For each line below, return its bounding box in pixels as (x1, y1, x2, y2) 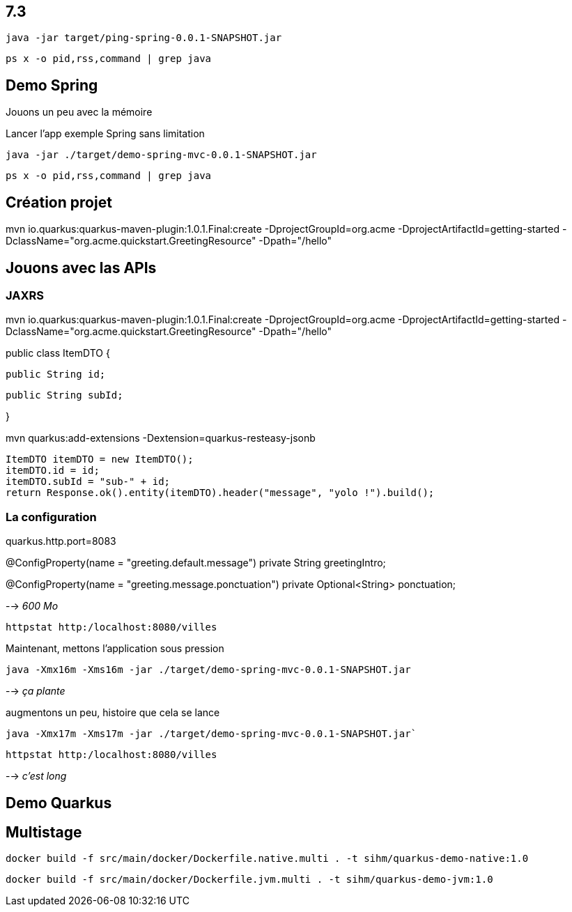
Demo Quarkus (6, 794, 112, 812)
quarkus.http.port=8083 (6, 535, 116, 548)
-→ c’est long (6, 770, 67, 782)
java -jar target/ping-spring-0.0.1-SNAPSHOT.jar (6, 32, 282, 44)
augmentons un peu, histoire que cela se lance (6, 706, 220, 719)
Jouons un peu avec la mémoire (6, 106, 153, 118)
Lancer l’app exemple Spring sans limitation (6, 127, 205, 140)
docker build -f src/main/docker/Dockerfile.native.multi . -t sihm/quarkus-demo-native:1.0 (6, 853, 529, 865)
